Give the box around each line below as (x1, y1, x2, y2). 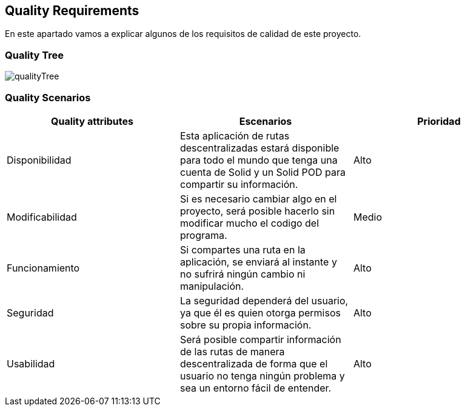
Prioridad (417, 115, 461, 127)
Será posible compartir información (179, 333, 341, 346)
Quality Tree (5, 48, 64, 61)
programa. (179, 229, 227, 241)
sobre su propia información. (179, 318, 312, 331)
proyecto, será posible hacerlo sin (179, 204, 335, 217)
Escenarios (239, 115, 292, 127)
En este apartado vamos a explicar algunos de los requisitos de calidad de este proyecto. (5, 28, 361, 39)
